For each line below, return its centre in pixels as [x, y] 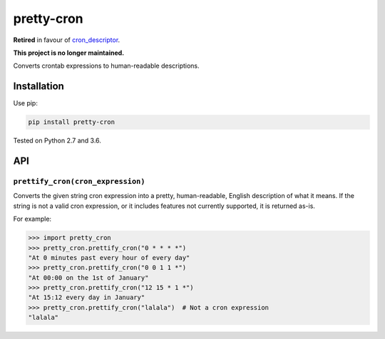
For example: [32, 219]
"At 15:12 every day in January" [87, 298]
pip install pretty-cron [72, 122]
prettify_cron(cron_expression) [79, 181]
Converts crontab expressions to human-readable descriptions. [106, 66]
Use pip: [26, 103]
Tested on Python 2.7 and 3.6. [57, 141]
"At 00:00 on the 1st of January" [88, 277]
